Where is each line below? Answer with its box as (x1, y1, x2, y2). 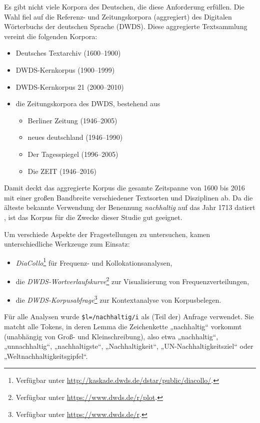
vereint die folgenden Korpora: (4, 31, 97, 41)
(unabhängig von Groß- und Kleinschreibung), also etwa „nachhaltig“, (4, 331, 218, 341)
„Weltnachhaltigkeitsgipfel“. (4, 350, 88, 361)
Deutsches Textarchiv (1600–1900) (15, 48, 121, 58)
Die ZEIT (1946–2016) (27, 165, 96, 176)
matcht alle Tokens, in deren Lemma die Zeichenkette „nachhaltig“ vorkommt (4, 321, 242, 332)
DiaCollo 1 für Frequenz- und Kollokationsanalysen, (15, 256, 172, 268)
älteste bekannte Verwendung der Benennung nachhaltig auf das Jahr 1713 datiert (4, 202, 255, 213)
